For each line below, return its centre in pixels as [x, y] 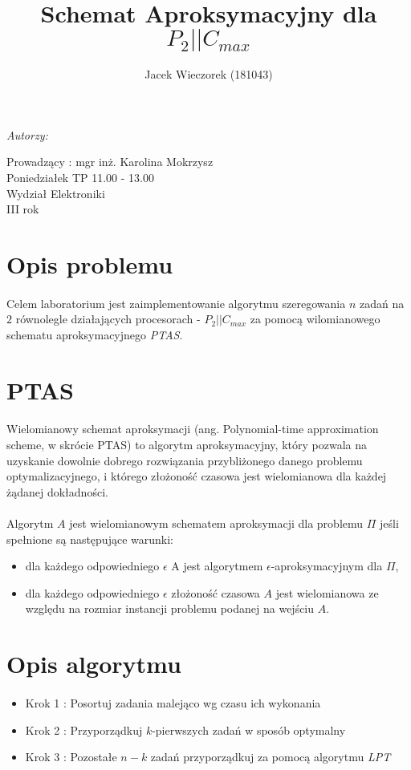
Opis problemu [90, 263]
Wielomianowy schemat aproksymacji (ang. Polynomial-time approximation [193, 429]
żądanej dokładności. [57, 491]
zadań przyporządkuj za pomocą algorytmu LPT [271, 757]
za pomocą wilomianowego [315, 319]
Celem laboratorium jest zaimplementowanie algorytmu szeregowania [176, 303]
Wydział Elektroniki [56, 193]
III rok [23, 209]
